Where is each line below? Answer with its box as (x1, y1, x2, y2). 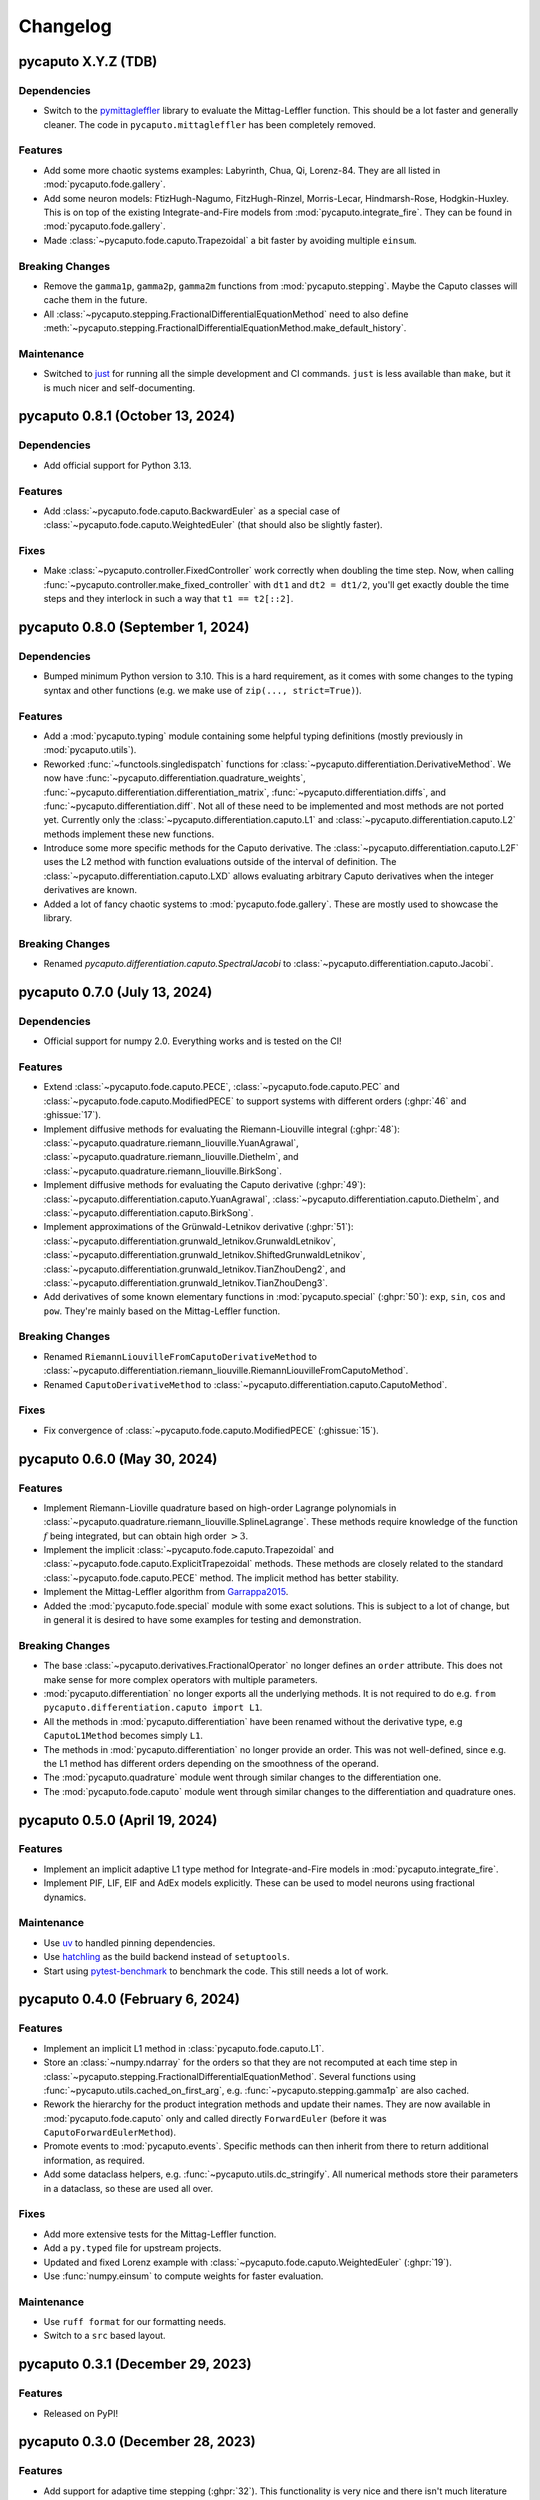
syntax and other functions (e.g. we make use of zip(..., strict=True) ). (43, 684, 362, 696)
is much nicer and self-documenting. (43, 381, 196, 394)
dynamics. (43, 1891, 87, 1903)
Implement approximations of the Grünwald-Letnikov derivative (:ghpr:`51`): (43, 1221, 354, 1233)
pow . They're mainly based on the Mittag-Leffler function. (43, 1305, 281, 1317)
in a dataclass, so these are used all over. (43, 2182, 214, 2194)
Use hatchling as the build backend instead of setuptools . (43, 1951, 290, 1963)
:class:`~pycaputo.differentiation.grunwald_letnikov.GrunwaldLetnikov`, (43, 1235, 337, 1247)
